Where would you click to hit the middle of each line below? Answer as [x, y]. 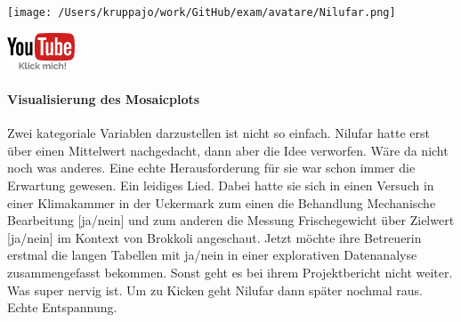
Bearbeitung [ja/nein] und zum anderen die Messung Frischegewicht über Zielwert [231, 220]
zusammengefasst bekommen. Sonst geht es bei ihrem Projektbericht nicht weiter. [230, 273]
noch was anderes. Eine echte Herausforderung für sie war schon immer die [211, 168]
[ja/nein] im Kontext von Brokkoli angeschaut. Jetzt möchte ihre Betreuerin [214, 237]
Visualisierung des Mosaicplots [104, 99]
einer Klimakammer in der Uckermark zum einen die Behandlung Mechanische [222, 202]
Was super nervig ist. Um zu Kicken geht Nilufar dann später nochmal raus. [215, 290]
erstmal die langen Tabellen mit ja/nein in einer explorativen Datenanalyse [212, 255]
